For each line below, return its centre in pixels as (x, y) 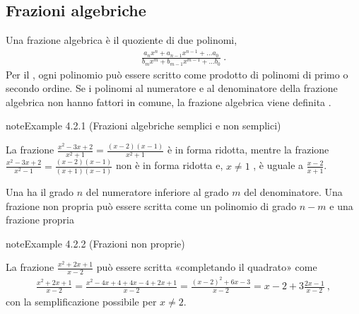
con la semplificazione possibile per (81, 302)
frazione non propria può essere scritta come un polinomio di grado (151, 205)
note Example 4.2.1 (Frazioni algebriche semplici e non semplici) (143, 126)
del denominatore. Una (293, 192)
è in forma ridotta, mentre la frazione (248, 150)
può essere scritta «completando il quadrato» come (207, 267)
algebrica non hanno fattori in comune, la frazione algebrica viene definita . (169, 101)
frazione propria (40, 220)
